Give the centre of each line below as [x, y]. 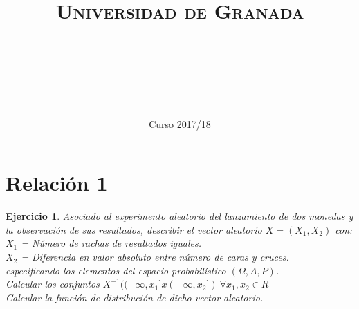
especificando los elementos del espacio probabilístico [116, 270]
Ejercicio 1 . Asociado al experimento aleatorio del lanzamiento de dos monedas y [179, 216]
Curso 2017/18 [180, 123]
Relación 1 [57, 183]
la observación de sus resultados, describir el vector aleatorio [134, 229]
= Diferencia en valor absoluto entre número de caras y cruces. [155, 257]
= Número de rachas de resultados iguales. [111, 243]
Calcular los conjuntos [53, 284]
